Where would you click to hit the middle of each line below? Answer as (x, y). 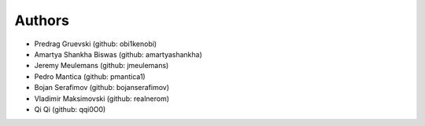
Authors (42, 20)
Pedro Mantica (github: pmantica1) (90, 76)
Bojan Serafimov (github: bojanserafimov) (102, 88)
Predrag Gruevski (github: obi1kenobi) (96, 44)
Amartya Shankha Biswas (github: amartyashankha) (118, 54)
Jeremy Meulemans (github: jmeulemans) (102, 66)
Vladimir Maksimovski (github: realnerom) (102, 99)
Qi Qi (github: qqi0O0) (70, 109)
